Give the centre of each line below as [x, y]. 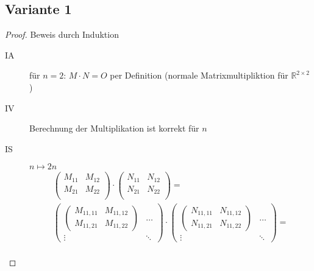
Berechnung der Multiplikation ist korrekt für [114, 128]
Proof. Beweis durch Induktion [62, 34]
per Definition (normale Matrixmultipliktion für [199, 75]
